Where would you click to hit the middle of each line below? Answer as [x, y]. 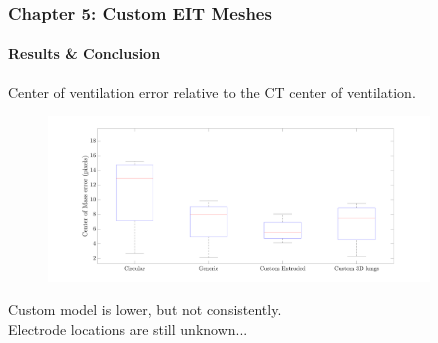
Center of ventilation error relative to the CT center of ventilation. [212, 91]
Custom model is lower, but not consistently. [145, 309]
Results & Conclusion [84, 53]
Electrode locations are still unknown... [128, 329]
